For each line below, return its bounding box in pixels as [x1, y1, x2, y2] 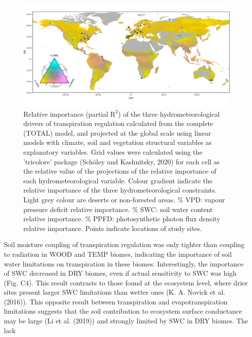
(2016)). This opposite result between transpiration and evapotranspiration [4, 296, 228, 306]
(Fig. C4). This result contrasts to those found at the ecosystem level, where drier [4, 277, 248, 287]
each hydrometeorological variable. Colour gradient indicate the [23, 175, 213, 185]
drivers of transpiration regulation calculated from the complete [23, 118, 214, 128]
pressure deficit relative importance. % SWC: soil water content [23, 204, 213, 214]
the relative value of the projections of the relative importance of [23, 166, 216, 176]
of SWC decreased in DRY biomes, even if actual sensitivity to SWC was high [4, 268, 236, 278]
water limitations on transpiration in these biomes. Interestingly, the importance [4, 258, 244, 268]
